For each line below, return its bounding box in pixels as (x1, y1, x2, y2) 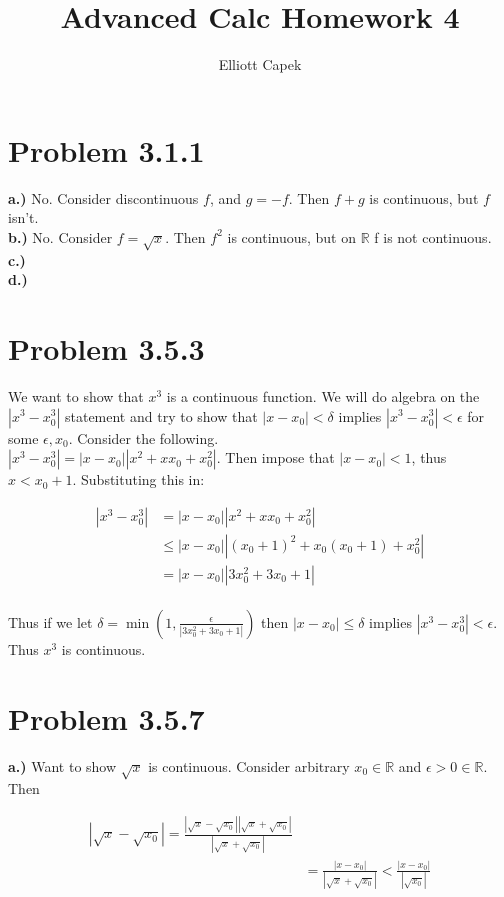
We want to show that (8, 385, 144, 406)
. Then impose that (216, 447, 335, 468)
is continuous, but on (227, 226, 357, 247)
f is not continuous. (374, 226, 492, 247)
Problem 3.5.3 (8, 327, 205, 368)
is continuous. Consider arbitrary (148, 755, 350, 776)
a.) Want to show (8, 755, 117, 776)
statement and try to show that (64, 405, 258, 426)
